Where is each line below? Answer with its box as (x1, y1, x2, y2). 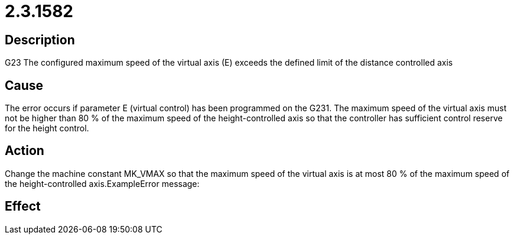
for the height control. (5, 123, 89, 134)
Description (5, 32, 75, 47)
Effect (5, 199, 41, 214)
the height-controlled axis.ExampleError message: (5, 178, 200, 189)
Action (5, 143, 44, 159)
